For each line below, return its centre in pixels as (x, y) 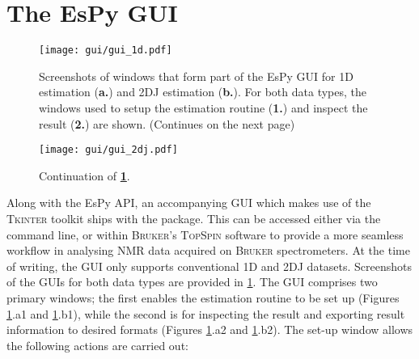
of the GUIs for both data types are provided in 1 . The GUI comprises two (192, 282)
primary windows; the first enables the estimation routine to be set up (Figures (203, 297)
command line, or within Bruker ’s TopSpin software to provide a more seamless (205, 234)
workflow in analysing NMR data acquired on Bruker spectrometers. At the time (208, 250)
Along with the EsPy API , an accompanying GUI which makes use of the (189, 203)
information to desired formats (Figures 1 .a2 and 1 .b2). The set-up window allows (210, 329)
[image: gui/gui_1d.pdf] (106, 51)
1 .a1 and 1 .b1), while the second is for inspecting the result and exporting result (206, 313)
